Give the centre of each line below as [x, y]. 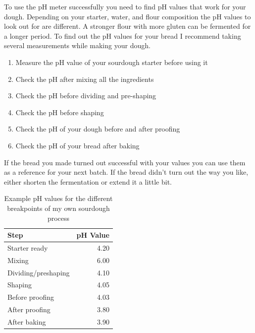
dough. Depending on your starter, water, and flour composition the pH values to [127, 16]
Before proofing [31, 297]
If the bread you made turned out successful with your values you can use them [125, 162]
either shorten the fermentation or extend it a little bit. [88, 181]
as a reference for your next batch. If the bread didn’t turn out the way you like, [126, 172]
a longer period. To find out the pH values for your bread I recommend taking [123, 35]
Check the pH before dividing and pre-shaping [86, 96]
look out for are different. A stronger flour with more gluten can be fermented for [127, 26]
